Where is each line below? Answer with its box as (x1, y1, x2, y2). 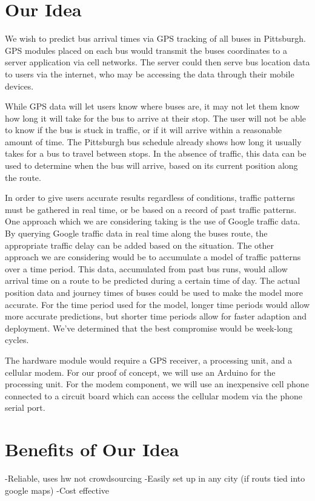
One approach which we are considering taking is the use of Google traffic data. (5, 215, 300, 228)
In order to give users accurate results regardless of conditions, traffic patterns (5, 191, 295, 204)
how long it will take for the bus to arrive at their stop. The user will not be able (5, 111, 307, 124)
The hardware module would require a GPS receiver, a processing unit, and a (5, 353, 293, 366)
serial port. (5, 401, 45, 414)
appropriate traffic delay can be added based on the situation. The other (5, 238, 274, 251)
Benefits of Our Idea (5, 437, 179, 462)
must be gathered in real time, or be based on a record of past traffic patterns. (5, 203, 297, 215)
